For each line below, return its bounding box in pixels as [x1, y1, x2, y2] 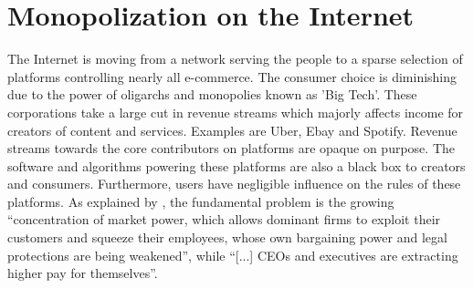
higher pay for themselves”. [7, 263, 158, 283]
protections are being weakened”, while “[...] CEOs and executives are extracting [7, 245, 458, 264]
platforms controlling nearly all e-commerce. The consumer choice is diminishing [7, 67, 457, 86]
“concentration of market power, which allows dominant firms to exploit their [7, 210, 441, 229]
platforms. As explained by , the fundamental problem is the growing [7, 191, 394, 211]
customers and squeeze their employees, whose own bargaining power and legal [7, 228, 447, 247]
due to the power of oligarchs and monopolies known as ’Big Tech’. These [7, 85, 417, 104]
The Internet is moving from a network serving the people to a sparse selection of [7, 49, 463, 68]
